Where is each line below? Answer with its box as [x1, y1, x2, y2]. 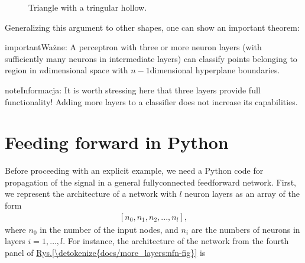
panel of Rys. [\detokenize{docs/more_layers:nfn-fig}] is [5, 246, 206, 258]
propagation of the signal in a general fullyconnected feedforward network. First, [5, 176, 296, 188]
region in [5, 64, 37, 76]
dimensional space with [44, 64, 128, 76]
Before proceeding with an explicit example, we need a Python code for [5, 164, 264, 177]
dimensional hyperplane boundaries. [150, 64, 280, 76]
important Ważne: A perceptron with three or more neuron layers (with [5, 41, 262, 53]
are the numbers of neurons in [191, 223, 300, 235]
